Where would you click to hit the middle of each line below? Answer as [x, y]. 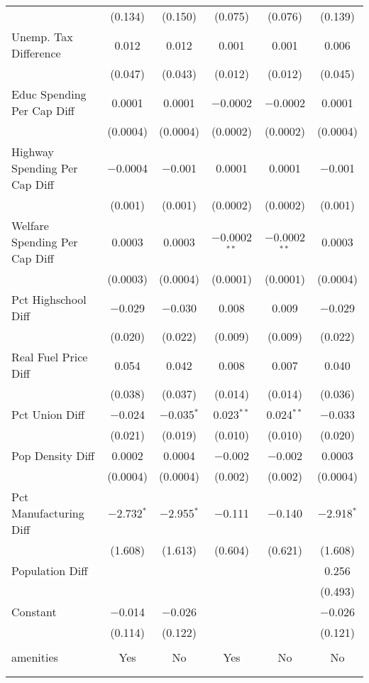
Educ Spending [49, 94]
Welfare [30, 225]
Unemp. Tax [42, 37]
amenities [35, 657]
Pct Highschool [49, 299]
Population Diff [50, 570]
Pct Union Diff [48, 414]
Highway [33, 152]
